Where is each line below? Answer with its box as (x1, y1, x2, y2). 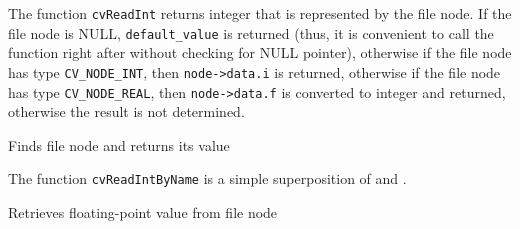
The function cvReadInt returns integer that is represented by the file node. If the (8, 3, 512, 23)
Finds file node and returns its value (8, 134, 230, 155)
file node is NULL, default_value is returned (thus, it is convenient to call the (8, 22, 494, 43)
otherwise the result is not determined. (8, 101, 245, 122)
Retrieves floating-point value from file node (8, 202, 278, 223)
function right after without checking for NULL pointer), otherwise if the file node (8, 42, 512, 63)
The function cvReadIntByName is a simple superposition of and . (8, 168, 407, 189)
